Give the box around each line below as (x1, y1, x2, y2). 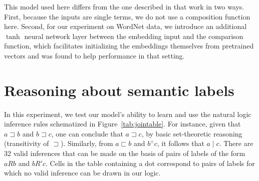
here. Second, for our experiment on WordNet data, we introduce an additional (4, 21, 247, 31)
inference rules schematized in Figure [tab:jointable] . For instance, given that (4, 118, 241, 129)
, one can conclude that (51, 128, 123, 138)
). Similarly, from (60, 138, 113, 148)
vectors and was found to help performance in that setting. (4, 50, 185, 60)
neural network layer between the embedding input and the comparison (24, 30, 243, 41)
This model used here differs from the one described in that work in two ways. (4, 1, 244, 11)
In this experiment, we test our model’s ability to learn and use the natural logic (4, 108, 251, 119)
